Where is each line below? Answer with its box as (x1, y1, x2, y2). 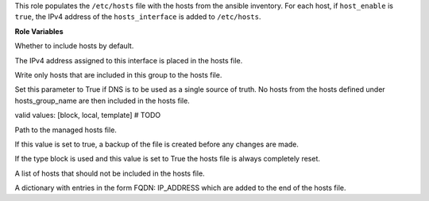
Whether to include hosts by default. (14, 41, 134, 51)
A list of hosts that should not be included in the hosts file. (14, 169, 206, 178)
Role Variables (14, 26, 64, 36)
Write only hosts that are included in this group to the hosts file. (14, 70, 222, 79)
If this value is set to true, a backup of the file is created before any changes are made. (14, 139, 300, 149)
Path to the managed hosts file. (14, 125, 117, 135)
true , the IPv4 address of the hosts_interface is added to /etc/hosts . (14, 12, 261, 21)
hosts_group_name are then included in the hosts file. (14, 96, 190, 105)
